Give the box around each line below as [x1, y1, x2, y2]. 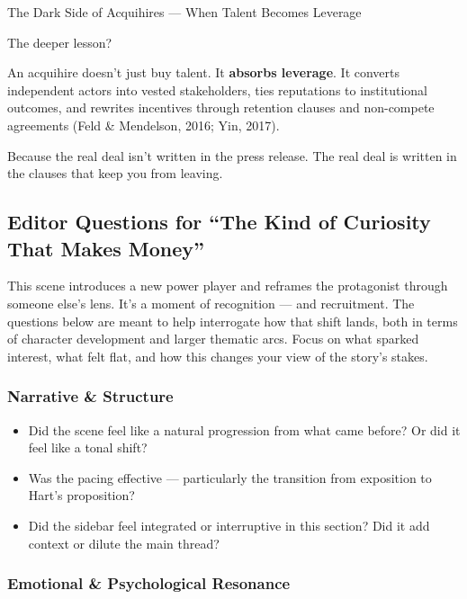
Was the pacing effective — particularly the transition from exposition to [28, 468, 432, 487]
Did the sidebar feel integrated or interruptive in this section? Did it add [28, 515, 430, 534]
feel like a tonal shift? [28, 438, 148, 457]
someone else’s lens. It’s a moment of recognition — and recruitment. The [7, 293, 415, 312]
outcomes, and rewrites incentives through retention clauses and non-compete [7, 98, 435, 117]
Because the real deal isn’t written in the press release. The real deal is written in [7, 146, 457, 165]
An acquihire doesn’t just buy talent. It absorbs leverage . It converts [7, 63, 400, 82]
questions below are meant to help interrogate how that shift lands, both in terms [7, 311, 458, 330]
